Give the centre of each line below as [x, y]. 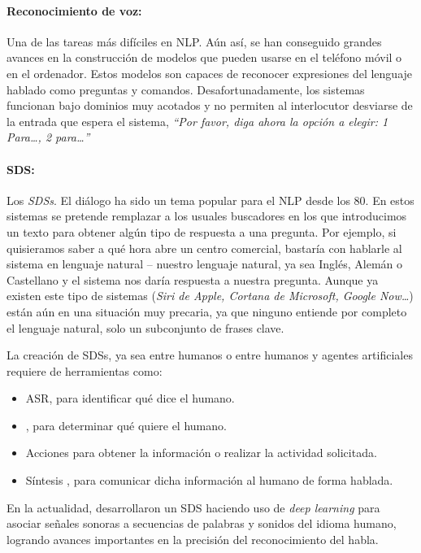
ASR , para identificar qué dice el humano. [130, 398]
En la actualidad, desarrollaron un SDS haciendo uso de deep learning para [193, 507]
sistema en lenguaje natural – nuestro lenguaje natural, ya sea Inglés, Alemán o [204, 264]
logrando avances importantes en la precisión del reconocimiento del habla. [193, 539]
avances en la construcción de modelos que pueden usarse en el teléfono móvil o [204, 57]
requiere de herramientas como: [85, 370]
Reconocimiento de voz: [74, 10]
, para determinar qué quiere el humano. [126, 425]
